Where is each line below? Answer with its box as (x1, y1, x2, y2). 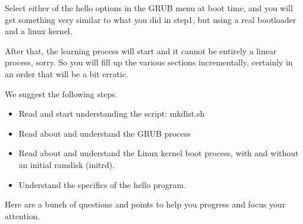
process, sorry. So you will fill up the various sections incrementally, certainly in (5, 56, 293, 68)
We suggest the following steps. (5, 87, 118, 100)
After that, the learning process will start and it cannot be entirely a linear (5, 44, 277, 57)
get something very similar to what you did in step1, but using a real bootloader (5, 13, 297, 25)
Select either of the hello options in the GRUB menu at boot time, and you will (5, 2, 293, 14)
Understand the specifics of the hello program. (18, 178, 186, 190)
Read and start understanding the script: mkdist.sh (18, 107, 205, 120)
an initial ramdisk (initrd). (18, 158, 115, 170)
